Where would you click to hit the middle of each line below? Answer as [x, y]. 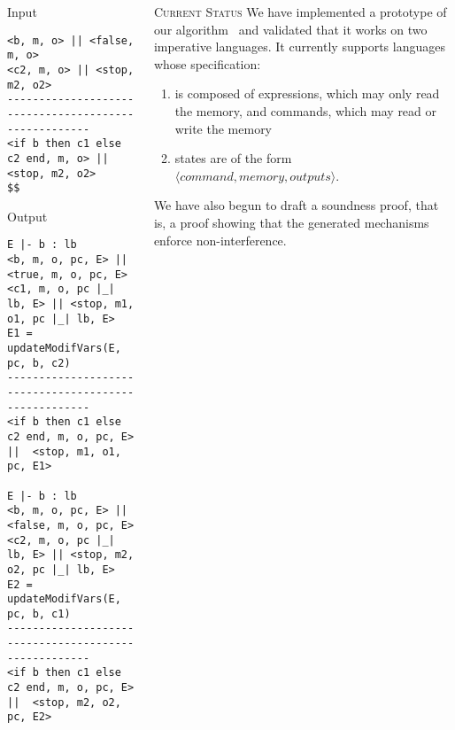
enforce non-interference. [220, 240]
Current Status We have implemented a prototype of [300, 12]
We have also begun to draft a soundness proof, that [296, 205]
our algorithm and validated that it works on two [290, 29]
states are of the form [233, 158]
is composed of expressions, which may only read [307, 93]
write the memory [224, 128]
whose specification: [207, 63]
